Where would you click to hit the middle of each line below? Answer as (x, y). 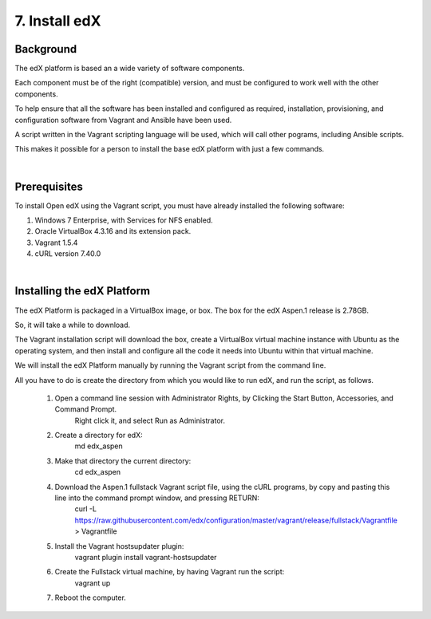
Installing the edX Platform (83, 291)
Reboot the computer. (91, 597)
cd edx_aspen (98, 472)
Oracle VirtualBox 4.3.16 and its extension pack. (113, 231)
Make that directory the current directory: (123, 461)
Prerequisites (49, 186)
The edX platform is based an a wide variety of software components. (130, 69)
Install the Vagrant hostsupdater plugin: (119, 546)
